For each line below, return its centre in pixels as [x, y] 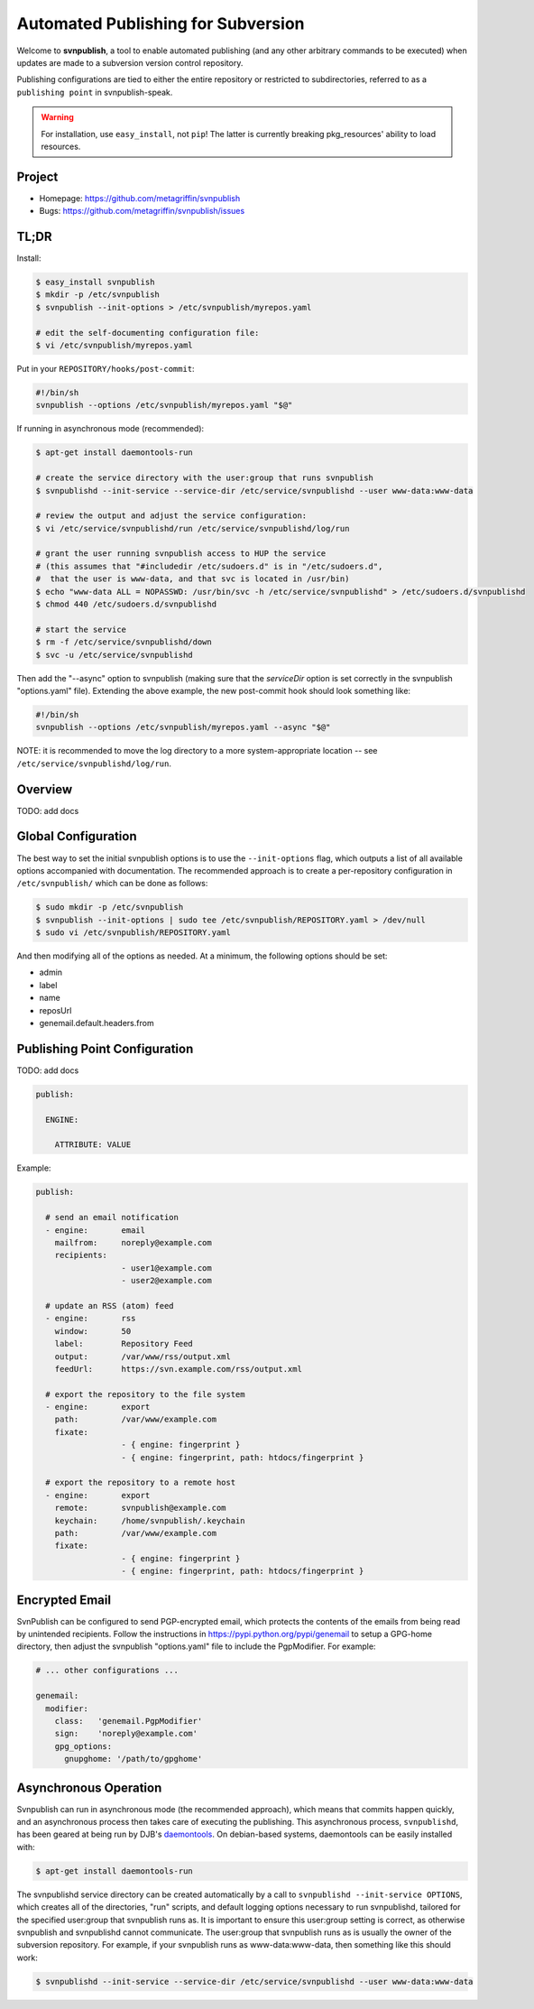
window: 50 [93, 1331]
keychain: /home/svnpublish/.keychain [150, 1520]
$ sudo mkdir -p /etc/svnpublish [110, 907]
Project [37, 176]
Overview [45, 789]
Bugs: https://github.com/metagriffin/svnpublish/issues [142, 211]
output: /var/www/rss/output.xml [143, 1356]
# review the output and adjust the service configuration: [171, 516]
